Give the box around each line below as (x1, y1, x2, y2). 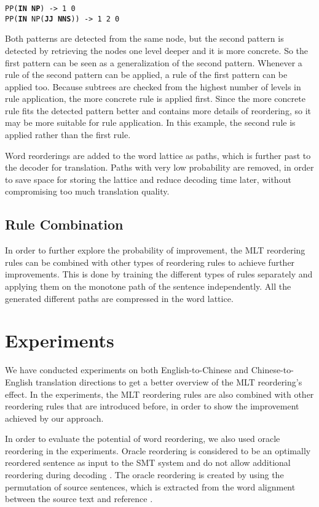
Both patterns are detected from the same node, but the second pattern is (5, 32, 284, 45)
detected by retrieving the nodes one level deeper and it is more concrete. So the (5, 44, 309, 56)
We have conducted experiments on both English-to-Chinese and (5, 363, 248, 376)
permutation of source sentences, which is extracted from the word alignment (5, 480, 296, 493)
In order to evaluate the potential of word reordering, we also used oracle (5, 432, 280, 445)
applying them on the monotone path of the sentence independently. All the (5, 280, 291, 293)
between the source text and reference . (5, 492, 153, 505)
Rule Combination (5, 215, 124, 234)
